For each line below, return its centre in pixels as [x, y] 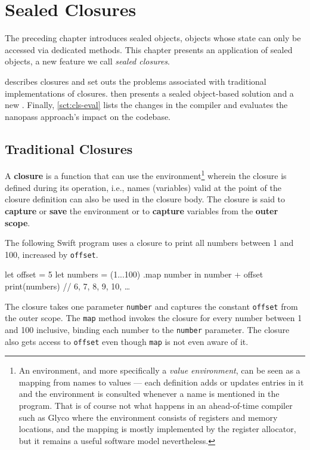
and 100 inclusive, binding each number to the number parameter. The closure [147, 329]
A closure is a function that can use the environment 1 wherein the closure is [146, 175]
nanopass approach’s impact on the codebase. [88, 116]
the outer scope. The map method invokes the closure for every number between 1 [154, 318]
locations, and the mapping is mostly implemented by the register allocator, [157, 429]
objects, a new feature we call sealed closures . [87, 61]
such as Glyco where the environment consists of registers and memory [148, 417]
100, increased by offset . [52, 254]
